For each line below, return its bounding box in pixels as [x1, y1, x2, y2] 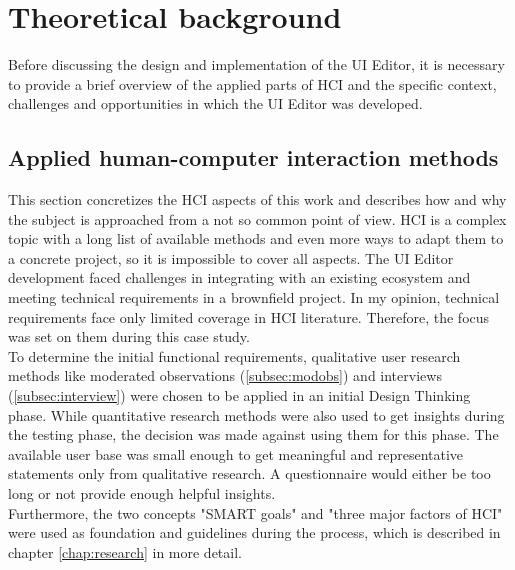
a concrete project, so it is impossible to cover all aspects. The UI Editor [8, 247, 454, 268]
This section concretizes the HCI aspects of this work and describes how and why [8, 189, 507, 210]
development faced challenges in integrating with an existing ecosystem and [8, 267, 471, 288]
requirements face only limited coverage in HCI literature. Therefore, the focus [8, 306, 490, 327]
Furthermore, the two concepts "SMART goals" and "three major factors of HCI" [8, 502, 503, 523]
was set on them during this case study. [8, 326, 250, 347]
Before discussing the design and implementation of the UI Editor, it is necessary [8, 54, 505, 75]
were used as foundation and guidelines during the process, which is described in [8, 522, 501, 543]
